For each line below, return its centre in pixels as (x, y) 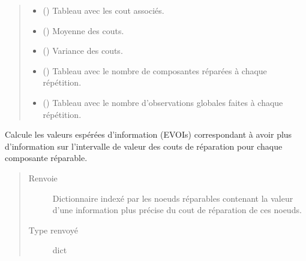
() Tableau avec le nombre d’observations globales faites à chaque (163, 102)
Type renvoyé (53, 230)
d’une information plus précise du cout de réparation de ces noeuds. (177, 210)
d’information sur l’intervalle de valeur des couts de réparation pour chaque (144, 146)
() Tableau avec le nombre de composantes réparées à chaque (155, 70)
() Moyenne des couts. (83, 30)
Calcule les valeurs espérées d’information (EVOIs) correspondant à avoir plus (148, 134)
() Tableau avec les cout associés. (103, 10)
